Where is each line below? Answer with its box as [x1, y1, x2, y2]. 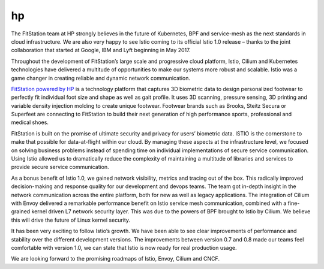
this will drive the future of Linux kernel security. [11, 216, 131, 223]
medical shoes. [11, 119, 49, 126]
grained [11, 208, 31, 215]
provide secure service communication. [11, 164, 109, 171]
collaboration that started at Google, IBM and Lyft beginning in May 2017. [11, 47, 191, 54]
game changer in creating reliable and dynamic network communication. [11, 74, 190, 81]
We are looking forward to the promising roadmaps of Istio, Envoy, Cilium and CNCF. [11, 255, 220, 262]
